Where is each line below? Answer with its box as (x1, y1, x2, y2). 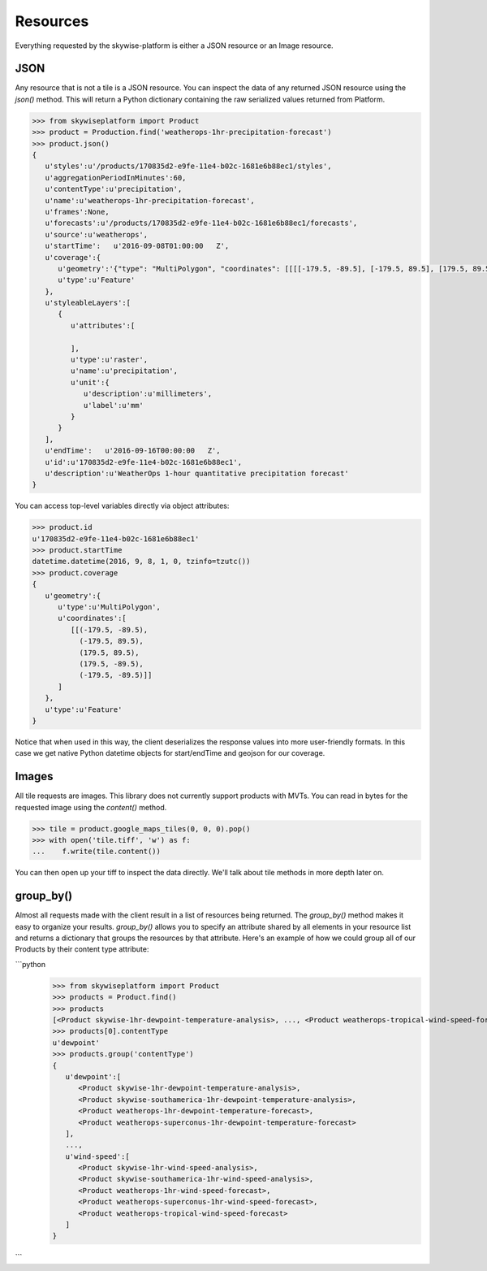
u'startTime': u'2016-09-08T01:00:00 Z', (45, 241, 230, 251)
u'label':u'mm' (83, 401, 144, 410)
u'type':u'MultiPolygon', (58, 602, 162, 612)
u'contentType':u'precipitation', (45, 184, 183, 194)
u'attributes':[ (70, 321, 136, 330)
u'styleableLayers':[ (45, 298, 131, 308)
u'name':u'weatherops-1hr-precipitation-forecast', (45, 196, 255, 205)
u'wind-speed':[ (65, 1152, 130, 1161)
